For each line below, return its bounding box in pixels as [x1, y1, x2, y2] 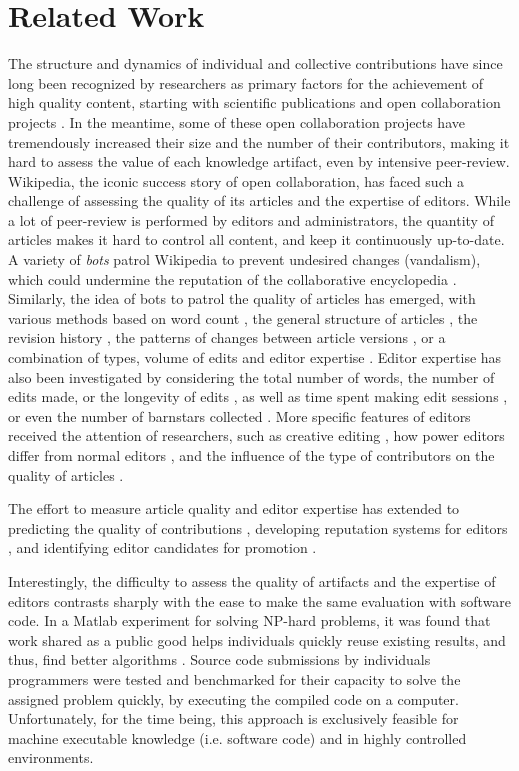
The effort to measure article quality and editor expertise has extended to [8, 498, 460, 519]
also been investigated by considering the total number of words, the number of [8, 366, 495, 387]
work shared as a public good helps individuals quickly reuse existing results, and [8, 629, 506, 650]
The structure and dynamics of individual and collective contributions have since [8, 53, 503, 74]
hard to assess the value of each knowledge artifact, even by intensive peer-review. [8, 151, 510, 172]
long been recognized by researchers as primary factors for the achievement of [8, 72, 484, 93]
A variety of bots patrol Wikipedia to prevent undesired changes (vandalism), [8, 249, 481, 270]
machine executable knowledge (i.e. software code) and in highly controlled [8, 727, 467, 748]
